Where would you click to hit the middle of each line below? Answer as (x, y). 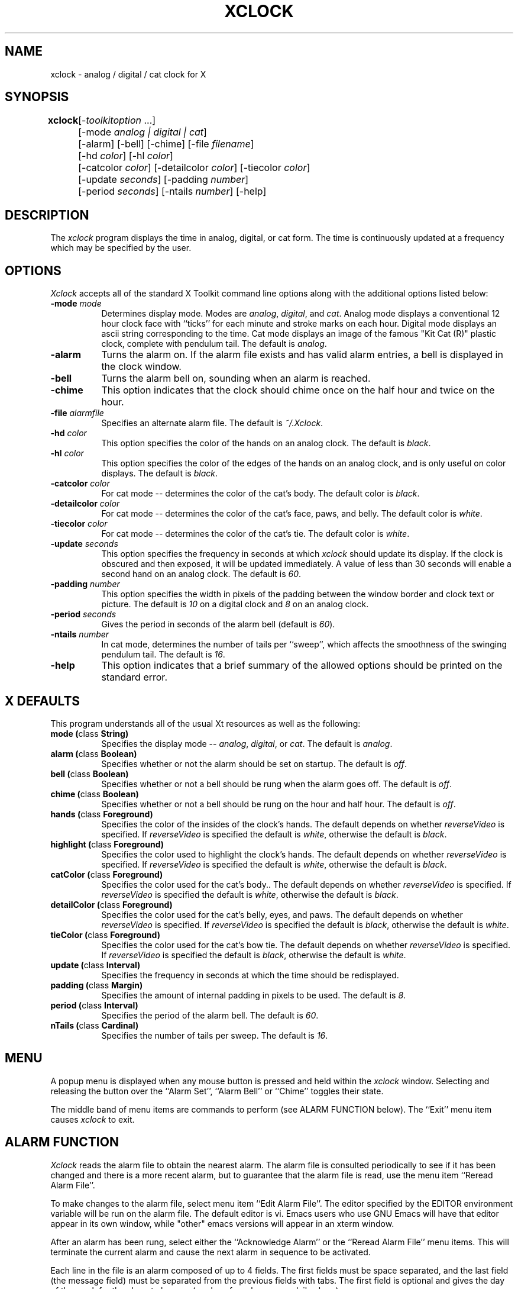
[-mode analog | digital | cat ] (143, 132)
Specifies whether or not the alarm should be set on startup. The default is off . (254, 763)
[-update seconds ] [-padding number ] (164, 180)
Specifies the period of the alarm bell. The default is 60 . (210, 1015)
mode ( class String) (90, 733)
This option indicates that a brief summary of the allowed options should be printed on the (302, 666)
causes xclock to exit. (93, 1119)
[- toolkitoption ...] (117, 120)
